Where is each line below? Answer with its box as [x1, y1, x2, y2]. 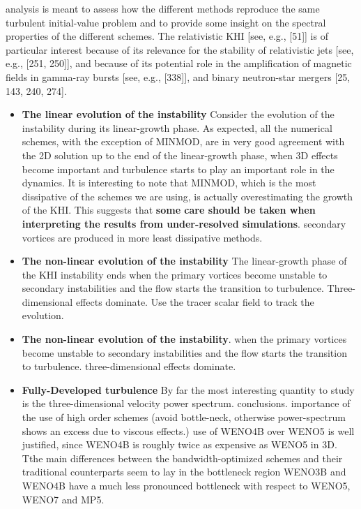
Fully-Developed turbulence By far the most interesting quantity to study [22, 382, 355, 397]
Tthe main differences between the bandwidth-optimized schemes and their [22, 450, 343, 465]
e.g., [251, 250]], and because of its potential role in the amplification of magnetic [6, 56, 352, 71]
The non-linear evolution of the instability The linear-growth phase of [22, 253, 347, 268]
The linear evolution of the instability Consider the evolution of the [22, 107, 335, 121]
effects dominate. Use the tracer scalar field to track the [75, 294, 314, 309]
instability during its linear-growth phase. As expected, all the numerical [22, 120, 332, 135]
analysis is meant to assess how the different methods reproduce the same [6, 1, 320, 15]
